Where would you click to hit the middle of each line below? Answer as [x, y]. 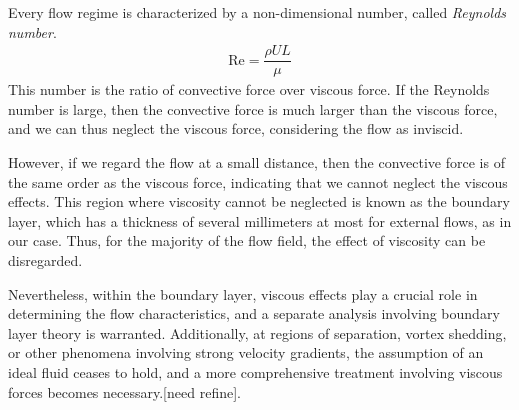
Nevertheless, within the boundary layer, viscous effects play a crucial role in [243, 293]
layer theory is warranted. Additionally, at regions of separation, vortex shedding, [257, 332]
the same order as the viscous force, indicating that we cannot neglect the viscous [258, 181]
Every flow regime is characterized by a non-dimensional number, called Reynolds [257, 12]
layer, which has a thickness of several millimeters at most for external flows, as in [260, 220]
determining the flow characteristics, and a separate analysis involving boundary [254, 313]
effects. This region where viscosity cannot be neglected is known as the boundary [259, 201]
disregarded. [45, 260]
